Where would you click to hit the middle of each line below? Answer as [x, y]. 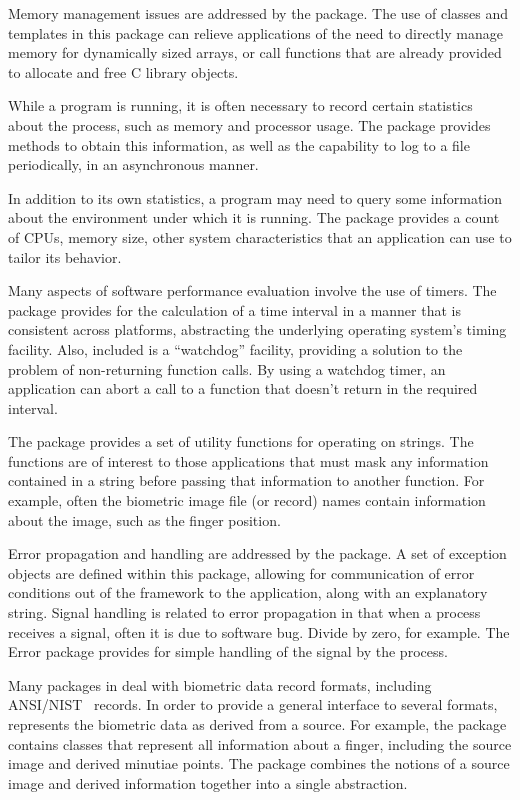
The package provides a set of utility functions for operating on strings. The [241, 441]
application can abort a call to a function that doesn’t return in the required [243, 388]
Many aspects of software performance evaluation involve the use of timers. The [252, 290]
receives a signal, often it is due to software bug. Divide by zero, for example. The [259, 631]
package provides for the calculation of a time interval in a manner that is [234, 309]
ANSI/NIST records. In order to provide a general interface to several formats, [253, 704]
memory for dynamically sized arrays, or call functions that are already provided [255, 52]
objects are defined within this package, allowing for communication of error [241, 572]
